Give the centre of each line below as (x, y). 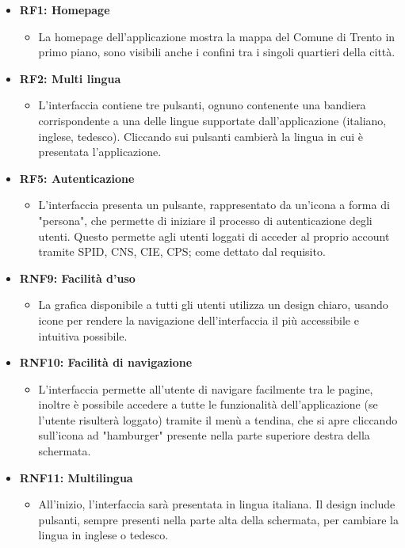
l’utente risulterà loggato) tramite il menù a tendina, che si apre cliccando (218, 419)
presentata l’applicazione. (100, 152)
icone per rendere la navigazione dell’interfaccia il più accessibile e (199, 320)
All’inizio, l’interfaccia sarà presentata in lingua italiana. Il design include (217, 504)
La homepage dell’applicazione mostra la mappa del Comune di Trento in (217, 36)
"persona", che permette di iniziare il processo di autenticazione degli (205, 220)
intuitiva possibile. (83, 335)
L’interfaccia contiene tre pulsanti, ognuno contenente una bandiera (202, 105)
